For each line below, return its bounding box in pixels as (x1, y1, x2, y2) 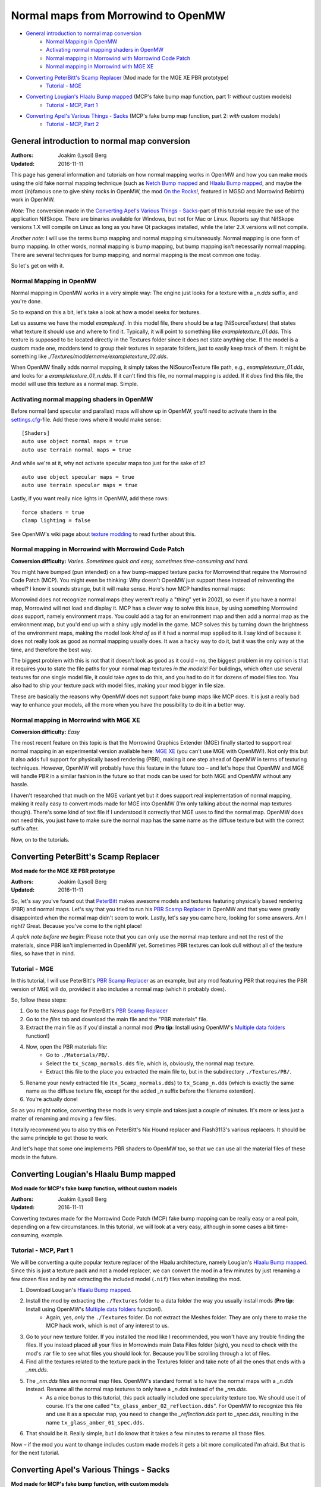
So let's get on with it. (11, 262, 65, 269)
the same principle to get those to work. (11, 1134, 109, 1141)
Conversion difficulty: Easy (11, 729, 80, 736)
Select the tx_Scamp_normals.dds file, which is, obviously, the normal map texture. (46, 1059, 255, 1067)
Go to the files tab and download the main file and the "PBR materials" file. (26, 1015, 208, 1022)
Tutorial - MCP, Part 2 (46, 121, 99, 128)
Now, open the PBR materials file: (26, 1043, 108, 1050)
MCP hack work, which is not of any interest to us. (46, 1322, 169, 1329)
